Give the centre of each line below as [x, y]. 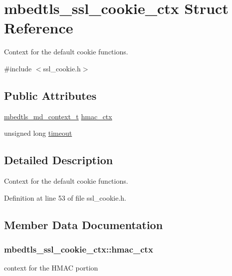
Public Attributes [50, 95]
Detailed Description [59, 160]
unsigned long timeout [38, 133]
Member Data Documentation [84, 224]
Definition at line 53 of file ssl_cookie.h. [65, 197]
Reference [39, 28]
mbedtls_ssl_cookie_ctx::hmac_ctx [79, 249]
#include [18, 68]
